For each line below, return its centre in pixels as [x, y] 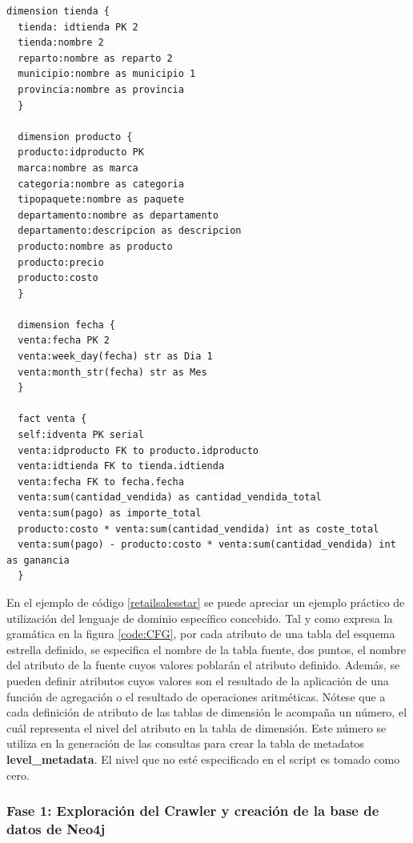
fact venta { [52, 419]
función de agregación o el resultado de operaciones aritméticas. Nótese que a [196, 696]
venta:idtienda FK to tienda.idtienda [121, 466]
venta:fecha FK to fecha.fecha [101, 482]
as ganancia [38, 560]
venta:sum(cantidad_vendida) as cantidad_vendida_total [170, 498]
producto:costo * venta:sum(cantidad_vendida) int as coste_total [198, 529]
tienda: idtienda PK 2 [78, 27]
